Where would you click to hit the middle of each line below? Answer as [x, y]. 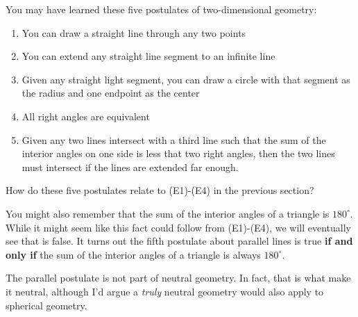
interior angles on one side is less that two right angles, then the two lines [178, 153]
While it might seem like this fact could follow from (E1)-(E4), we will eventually [178, 227]
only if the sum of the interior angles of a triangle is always [133, 254]
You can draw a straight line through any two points [134, 32]
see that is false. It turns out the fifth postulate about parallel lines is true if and [179, 241]
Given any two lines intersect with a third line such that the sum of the [174, 139]
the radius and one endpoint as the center [111, 93]
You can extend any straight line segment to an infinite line [148, 56]
